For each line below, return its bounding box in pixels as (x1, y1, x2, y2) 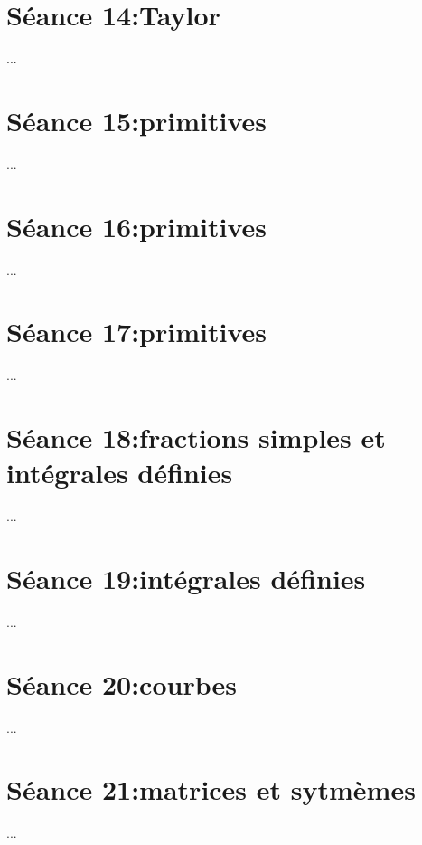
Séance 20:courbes (6, 665, 237, 702)
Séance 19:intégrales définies (6, 559, 366, 596)
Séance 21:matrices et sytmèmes (6, 771, 416, 808)
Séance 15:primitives (6, 101, 267, 138)
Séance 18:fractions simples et (6, 419, 386, 456)
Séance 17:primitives (6, 313, 267, 350)
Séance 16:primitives (6, 207, 267, 244)
